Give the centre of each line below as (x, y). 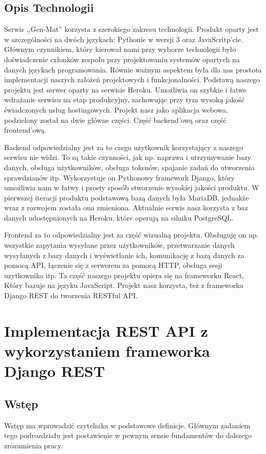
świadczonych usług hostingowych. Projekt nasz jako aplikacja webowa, (116, 109)
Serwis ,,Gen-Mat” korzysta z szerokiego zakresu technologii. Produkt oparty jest (131, 29)
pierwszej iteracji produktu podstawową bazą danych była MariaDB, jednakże (127, 197)
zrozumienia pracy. (34, 445)
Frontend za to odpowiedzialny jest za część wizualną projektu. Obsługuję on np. (131, 235)
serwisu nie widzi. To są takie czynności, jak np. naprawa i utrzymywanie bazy (128, 157)
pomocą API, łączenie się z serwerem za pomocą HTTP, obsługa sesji (113, 265)
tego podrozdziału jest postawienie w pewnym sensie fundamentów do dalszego (128, 435)
